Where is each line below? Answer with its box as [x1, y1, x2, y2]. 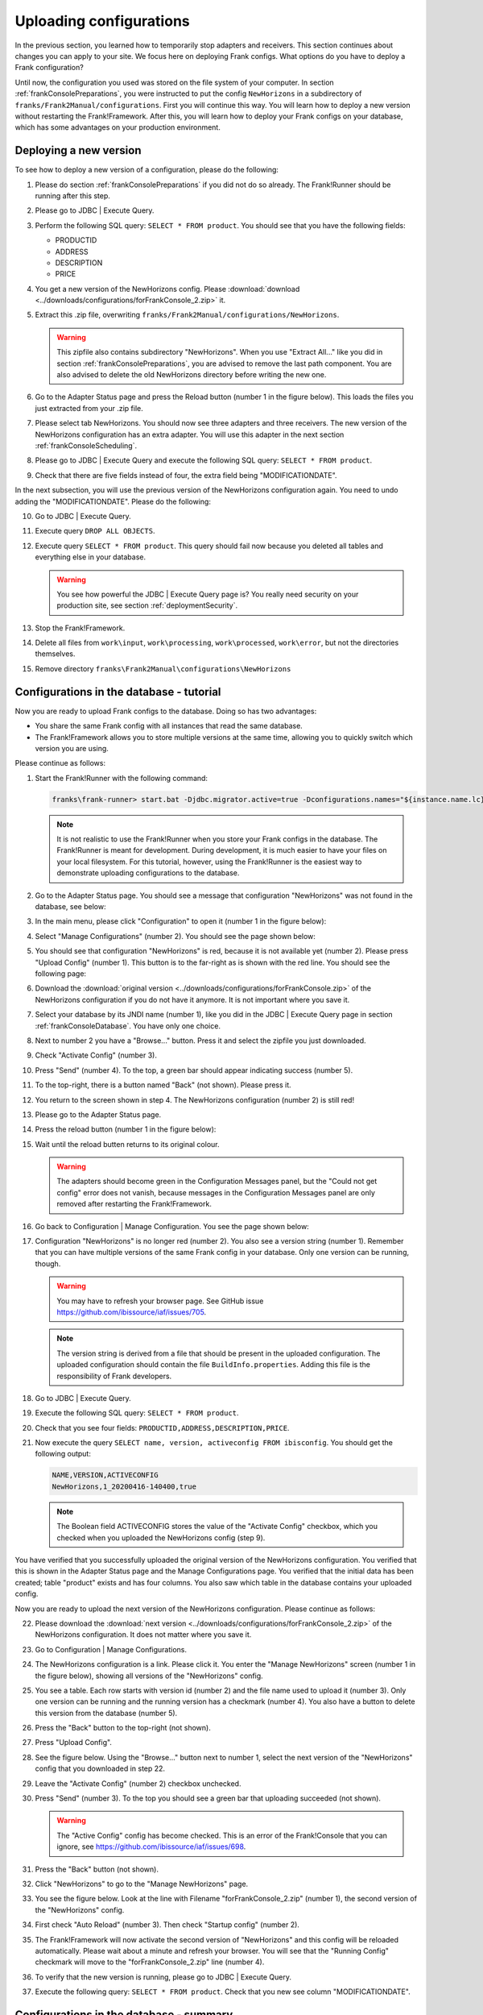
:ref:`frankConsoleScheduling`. [35, 441, 137, 451]
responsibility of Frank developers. [56, 1371, 172, 1381]
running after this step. [35, 190, 110, 201]
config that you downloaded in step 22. [35, 1764, 165, 1773]
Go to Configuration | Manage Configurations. [35, 1644, 188, 1654]
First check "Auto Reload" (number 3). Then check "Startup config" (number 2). [35, 1920, 299, 1930]
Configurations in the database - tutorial [14, 685, 221, 699]
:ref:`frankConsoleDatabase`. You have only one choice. [35, 1020, 221, 1031]
